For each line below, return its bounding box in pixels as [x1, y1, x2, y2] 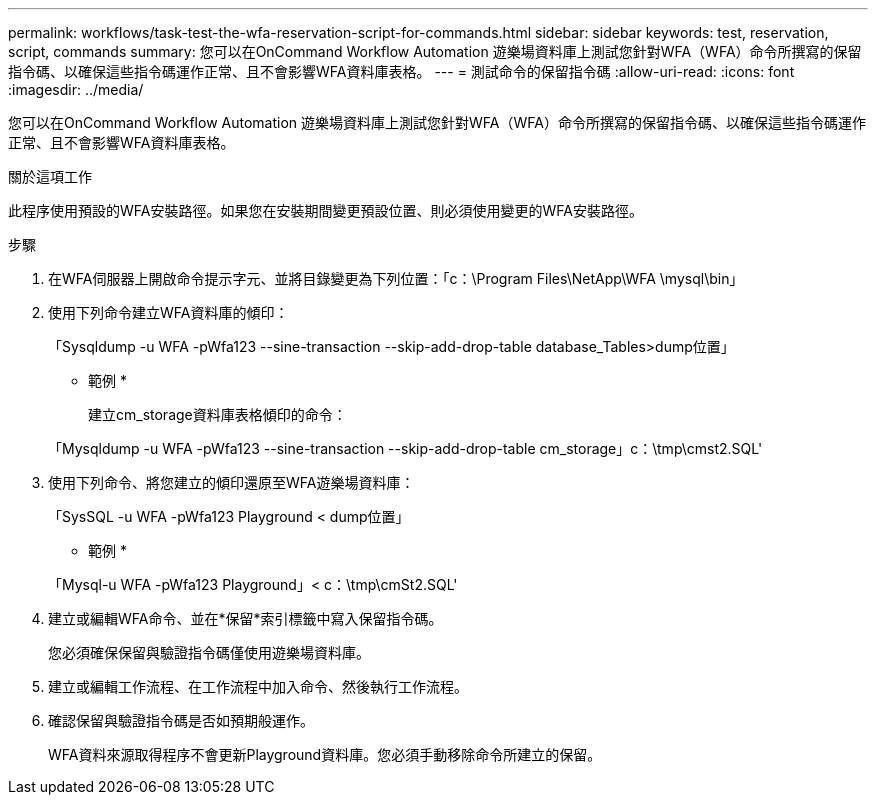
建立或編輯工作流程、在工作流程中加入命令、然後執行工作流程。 [48, 678, 468, 695]
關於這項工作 [8, 168, 92, 185]
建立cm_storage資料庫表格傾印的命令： [88, 406, 347, 423]
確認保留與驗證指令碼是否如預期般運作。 [48, 712, 314, 729]
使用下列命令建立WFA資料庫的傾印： [48, 304, 289, 321]
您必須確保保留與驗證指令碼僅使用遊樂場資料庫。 [48, 644, 370, 661]
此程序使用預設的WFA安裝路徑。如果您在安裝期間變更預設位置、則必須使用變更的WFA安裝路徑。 [8, 202, 643, 219]
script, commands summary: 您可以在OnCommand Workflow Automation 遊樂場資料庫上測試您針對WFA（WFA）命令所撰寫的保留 [8, 43, 862, 60]
